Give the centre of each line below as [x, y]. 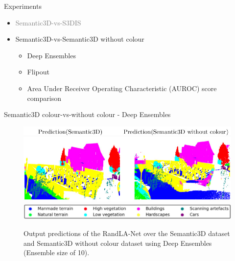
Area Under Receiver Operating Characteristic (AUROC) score [122, 88]
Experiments [23, 6]
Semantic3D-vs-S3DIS [48, 22]
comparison [44, 98]
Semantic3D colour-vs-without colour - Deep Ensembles [87, 114]
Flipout [38, 72]
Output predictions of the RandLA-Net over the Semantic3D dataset [127, 233]
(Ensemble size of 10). [57, 252]
